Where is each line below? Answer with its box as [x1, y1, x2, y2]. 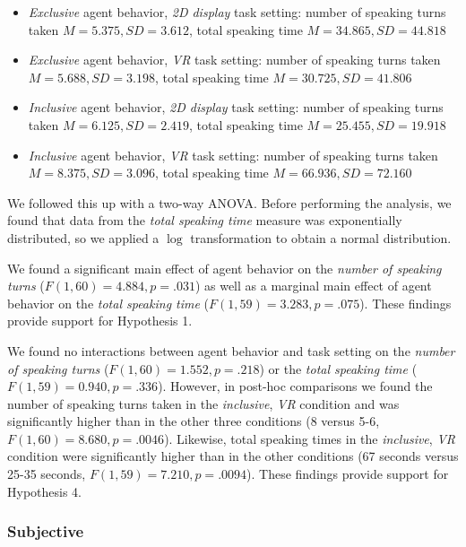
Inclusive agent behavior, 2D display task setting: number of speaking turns [28, 98, 444, 117]
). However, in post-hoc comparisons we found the [158, 377, 433, 395]
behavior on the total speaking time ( [7, 293, 210, 312]
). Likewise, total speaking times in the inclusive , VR [164, 429, 455, 447]
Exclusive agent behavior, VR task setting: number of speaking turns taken [28, 50, 441, 69]
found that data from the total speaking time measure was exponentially [7, 211, 402, 230]
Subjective [7, 520, 84, 543]
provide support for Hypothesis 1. [7, 311, 193, 330]
